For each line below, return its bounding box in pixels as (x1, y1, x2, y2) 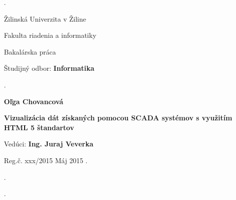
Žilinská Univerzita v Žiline (4, 13, 86, 24)
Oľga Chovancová (4, 96, 63, 106)
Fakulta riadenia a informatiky (4, 30, 96, 40)
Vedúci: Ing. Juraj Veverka (4, 139, 93, 149)
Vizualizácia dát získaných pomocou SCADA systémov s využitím (4, 113, 233, 123)
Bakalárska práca (4, 46, 56, 57)
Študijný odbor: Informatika (4, 63, 94, 73)
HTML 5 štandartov (4, 122, 74, 132)
